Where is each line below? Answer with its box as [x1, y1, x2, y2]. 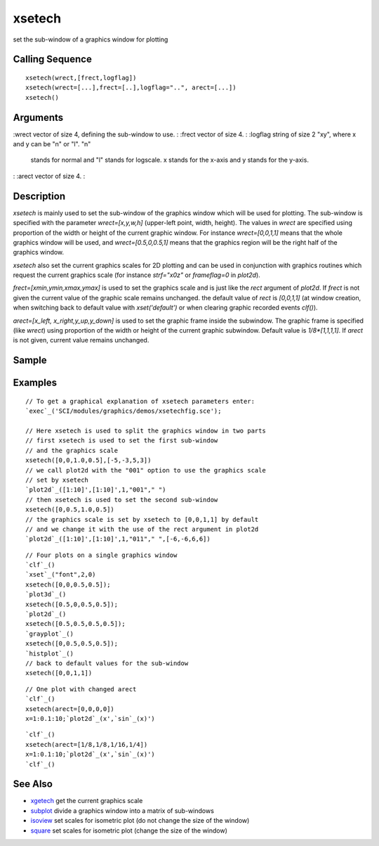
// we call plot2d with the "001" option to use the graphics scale [25, 466, 266, 474]
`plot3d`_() [25, 591, 67, 598]
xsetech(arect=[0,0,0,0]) [25, 705, 115, 713]
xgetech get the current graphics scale [30, 797, 143, 805]
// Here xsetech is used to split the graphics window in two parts [25, 427, 266, 435]
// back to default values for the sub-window [25, 659, 189, 667]
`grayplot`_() [25, 629, 74, 638]
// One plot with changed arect [25, 685, 137, 693]
